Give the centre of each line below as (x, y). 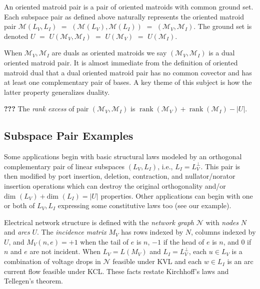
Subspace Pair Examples (69, 136)
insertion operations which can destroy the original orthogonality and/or (115, 185)
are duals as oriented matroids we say (109, 53)
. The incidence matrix (71, 232)
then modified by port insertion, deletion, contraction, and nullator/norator (120, 176)
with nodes (222, 222)
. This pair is (220, 166)
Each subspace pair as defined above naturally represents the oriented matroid (124, 16)
